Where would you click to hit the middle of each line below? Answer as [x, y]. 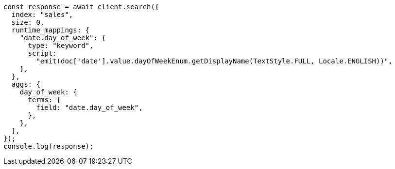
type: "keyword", [61, 46]
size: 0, [28, 22]
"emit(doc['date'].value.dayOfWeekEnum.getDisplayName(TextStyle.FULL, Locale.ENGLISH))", [214, 61]
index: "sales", [42, 15]
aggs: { [26, 84]
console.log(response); [49, 146]
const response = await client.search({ [81, 7]
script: [42, 53]
